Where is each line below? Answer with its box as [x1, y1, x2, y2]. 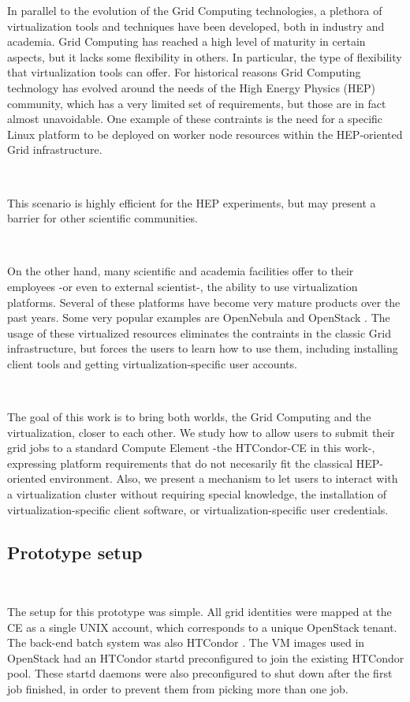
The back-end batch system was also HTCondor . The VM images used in [7, 634, 365, 651]
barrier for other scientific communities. [7, 210, 198, 226]
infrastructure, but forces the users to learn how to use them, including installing [7, 340, 398, 357]
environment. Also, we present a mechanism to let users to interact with [50, 470, 398, 487]
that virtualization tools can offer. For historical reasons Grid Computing [7, 64, 361, 80]
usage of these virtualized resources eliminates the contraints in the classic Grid [7, 324, 391, 341]
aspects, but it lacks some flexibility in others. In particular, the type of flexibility [7, 48, 402, 65]
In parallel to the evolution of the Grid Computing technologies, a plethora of [7, 2, 382, 18]
